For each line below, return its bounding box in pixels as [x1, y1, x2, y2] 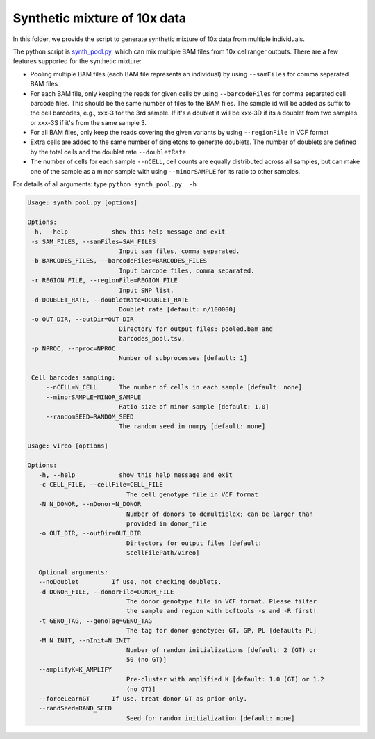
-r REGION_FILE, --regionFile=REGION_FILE [31, 277, 178, 284]
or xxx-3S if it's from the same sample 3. [30, 118, 147, 127]
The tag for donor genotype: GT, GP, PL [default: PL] [126, 626, 317, 635]
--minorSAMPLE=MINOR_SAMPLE [45, 393, 142, 401]
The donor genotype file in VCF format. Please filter [126, 598, 317, 606]
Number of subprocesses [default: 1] [119, 355, 248, 362]
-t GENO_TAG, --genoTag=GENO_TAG [38, 617, 153, 625]
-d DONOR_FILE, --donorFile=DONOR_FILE [38, 587, 174, 596]
